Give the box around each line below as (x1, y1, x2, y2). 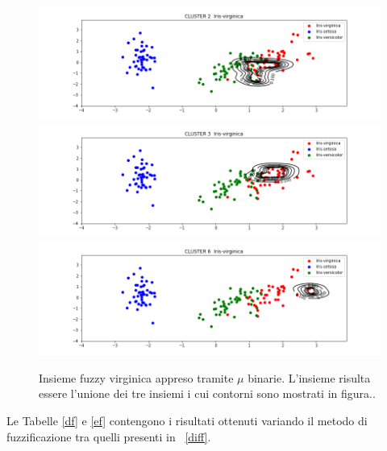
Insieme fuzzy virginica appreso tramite (39, 369, 234, 386)
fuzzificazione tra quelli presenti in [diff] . (6, 428, 211, 445)
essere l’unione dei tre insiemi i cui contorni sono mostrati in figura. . (39, 385, 376, 402)
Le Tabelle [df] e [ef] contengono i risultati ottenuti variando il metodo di (6, 412, 368, 428)
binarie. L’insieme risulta (248, 369, 371, 386)
